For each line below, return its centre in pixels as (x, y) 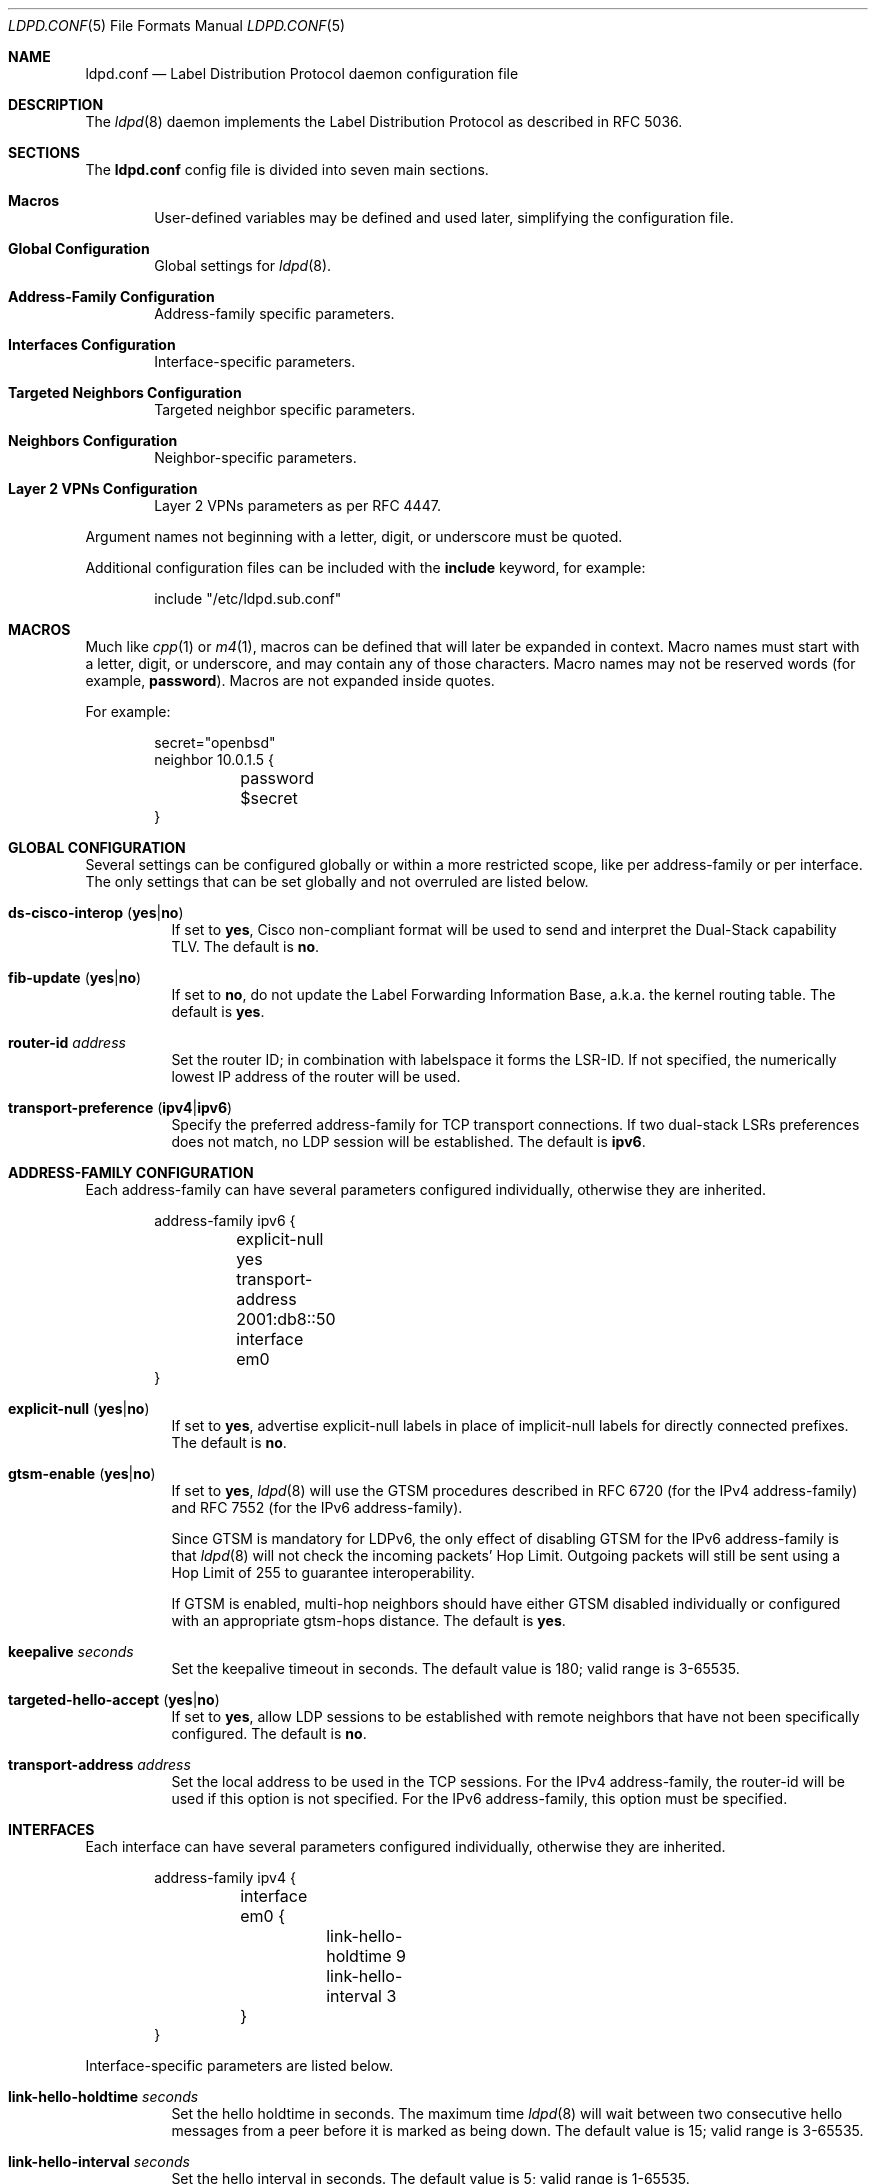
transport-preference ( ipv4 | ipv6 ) (120, 1107)
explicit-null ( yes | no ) (79, 1408)
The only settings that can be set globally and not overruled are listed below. (337, 881)
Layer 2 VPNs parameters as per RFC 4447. (297, 505)
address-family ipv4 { (225, 1877)
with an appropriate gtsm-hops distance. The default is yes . (368, 1620)
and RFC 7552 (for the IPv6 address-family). (317, 1507)
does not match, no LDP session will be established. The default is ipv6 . (408, 1141)
